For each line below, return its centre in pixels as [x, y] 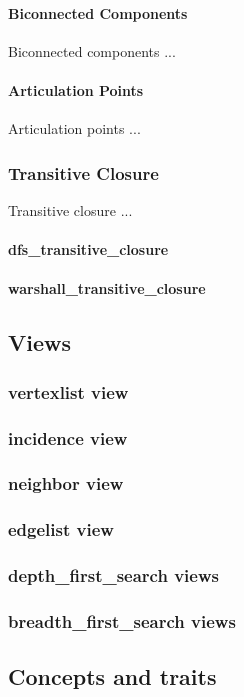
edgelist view [61, 529]
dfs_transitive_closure [88, 249]
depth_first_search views [113, 575]
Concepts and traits [112, 676]
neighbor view [66, 483]
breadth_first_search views [122, 620]
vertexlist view [68, 391]
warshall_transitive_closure [107, 288]
